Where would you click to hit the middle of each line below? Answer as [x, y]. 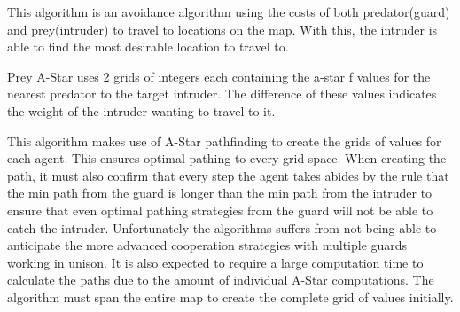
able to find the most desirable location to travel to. [148, 47]
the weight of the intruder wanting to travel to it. [141, 110]
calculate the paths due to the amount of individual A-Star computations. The [221, 280]
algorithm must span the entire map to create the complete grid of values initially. [230, 296]
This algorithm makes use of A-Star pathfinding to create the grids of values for [224, 140]
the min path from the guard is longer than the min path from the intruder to [220, 193]
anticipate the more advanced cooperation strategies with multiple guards [207, 245]
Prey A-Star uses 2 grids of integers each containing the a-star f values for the [219, 76]
